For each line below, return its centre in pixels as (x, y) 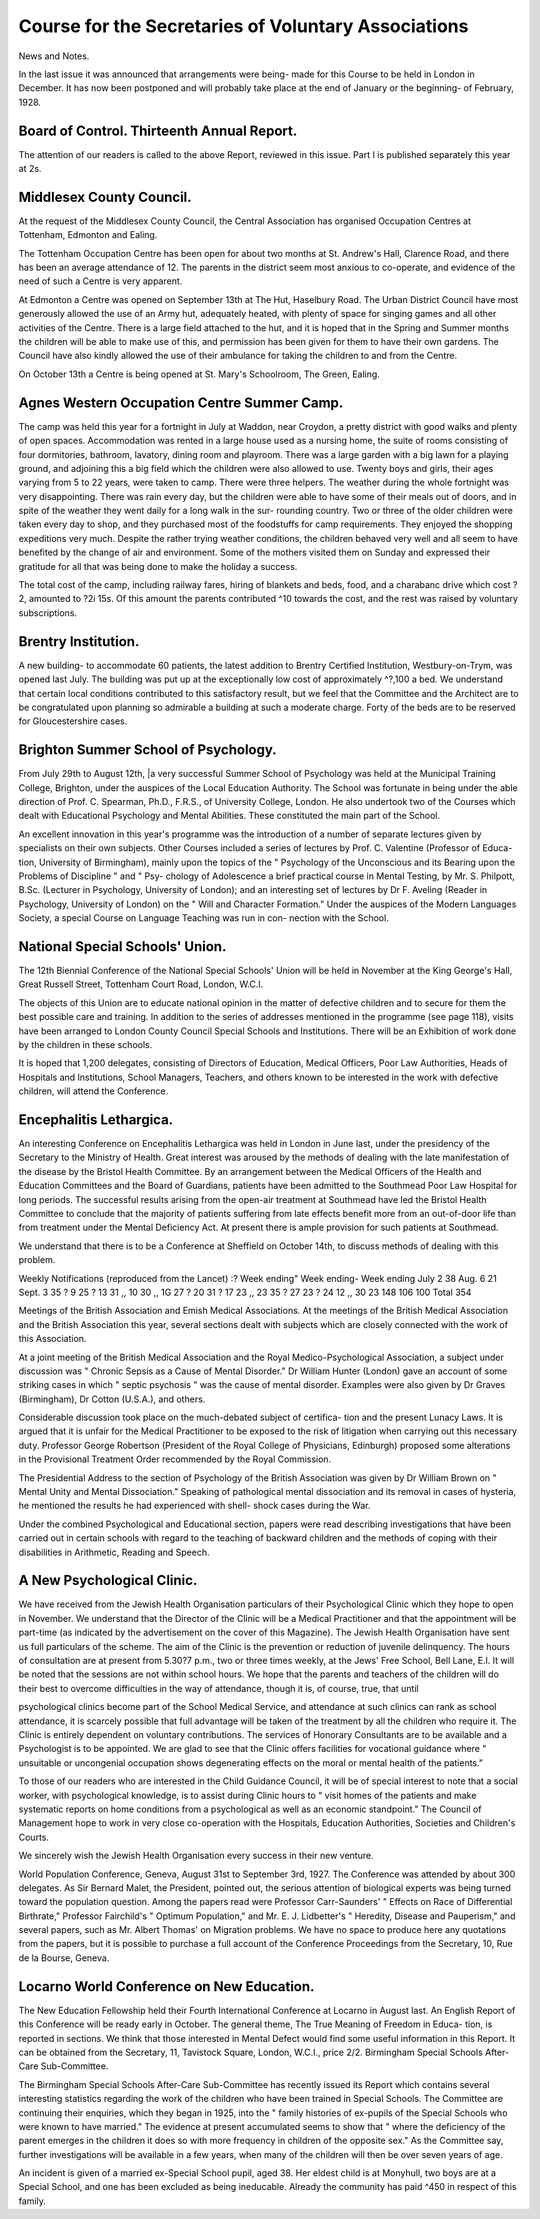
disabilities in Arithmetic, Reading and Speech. (114, 1552)
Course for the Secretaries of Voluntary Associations (243, 26)
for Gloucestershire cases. (73, 721)
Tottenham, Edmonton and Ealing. (88, 235)
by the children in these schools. (85, 1044)
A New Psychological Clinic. (108, 1580)
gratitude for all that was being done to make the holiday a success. (158, 566)
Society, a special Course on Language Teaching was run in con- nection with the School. (203, 918)
